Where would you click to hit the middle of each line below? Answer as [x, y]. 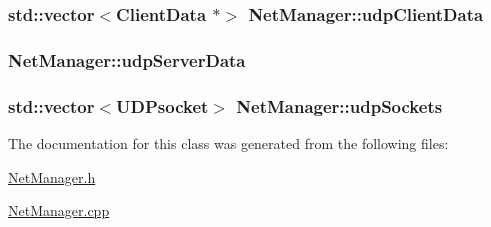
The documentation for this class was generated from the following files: [228, 142]
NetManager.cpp [59, 210]
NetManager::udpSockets [339, 105]
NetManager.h [52, 176]
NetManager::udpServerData [127, 59]
